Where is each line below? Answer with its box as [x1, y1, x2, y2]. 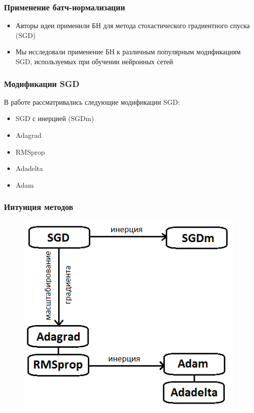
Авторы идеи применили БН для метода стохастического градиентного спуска [15, 20, 250, 31]
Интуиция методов [4, 201, 73, 213]
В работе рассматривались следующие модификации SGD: [4, 96, 180, 107]
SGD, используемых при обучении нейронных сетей [15, 56, 173, 66]
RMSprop [15, 146, 45, 157]
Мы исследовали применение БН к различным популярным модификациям [15, 46, 241, 57]
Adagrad [15, 130, 41, 140]
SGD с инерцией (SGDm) [15, 113, 94, 124]
